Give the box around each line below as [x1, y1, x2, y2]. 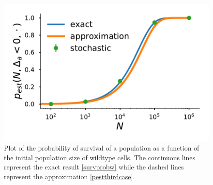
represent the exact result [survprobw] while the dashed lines [4, 162, 184, 172]
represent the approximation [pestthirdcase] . [4, 171, 135, 182]
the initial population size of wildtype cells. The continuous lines [4, 152, 196, 162]
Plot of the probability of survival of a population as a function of [4, 143, 199, 153]
